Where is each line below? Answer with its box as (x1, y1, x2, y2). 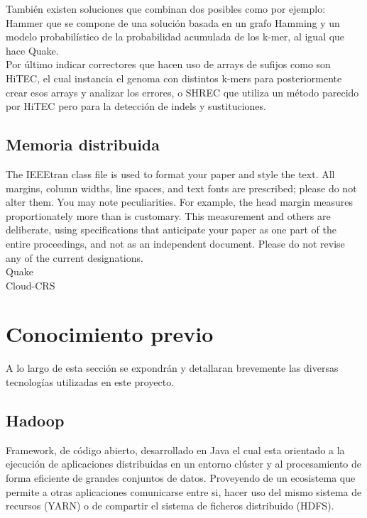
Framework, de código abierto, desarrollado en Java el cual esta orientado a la (6, 442, 345, 457)
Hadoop (6, 409, 65, 431)
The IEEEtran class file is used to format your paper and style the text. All (6, 166, 335, 181)
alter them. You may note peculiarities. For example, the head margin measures (6, 194, 354, 209)
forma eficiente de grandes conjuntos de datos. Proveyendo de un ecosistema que (6, 470, 356, 485)
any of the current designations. (6, 250, 143, 265)
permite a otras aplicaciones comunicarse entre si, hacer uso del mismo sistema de (6, 484, 362, 499)
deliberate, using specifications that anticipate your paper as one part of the (6, 222, 336, 237)
